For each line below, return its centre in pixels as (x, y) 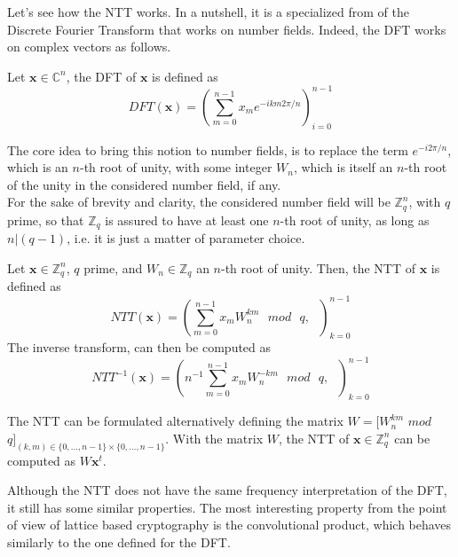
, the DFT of (101, 76)
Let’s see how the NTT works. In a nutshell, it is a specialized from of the (208, 12)
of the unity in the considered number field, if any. (144, 184)
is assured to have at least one (187, 220)
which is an (38, 167)
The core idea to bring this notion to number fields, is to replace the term (208, 149)
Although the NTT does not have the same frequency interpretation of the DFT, (227, 490)
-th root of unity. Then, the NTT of (319, 267)
